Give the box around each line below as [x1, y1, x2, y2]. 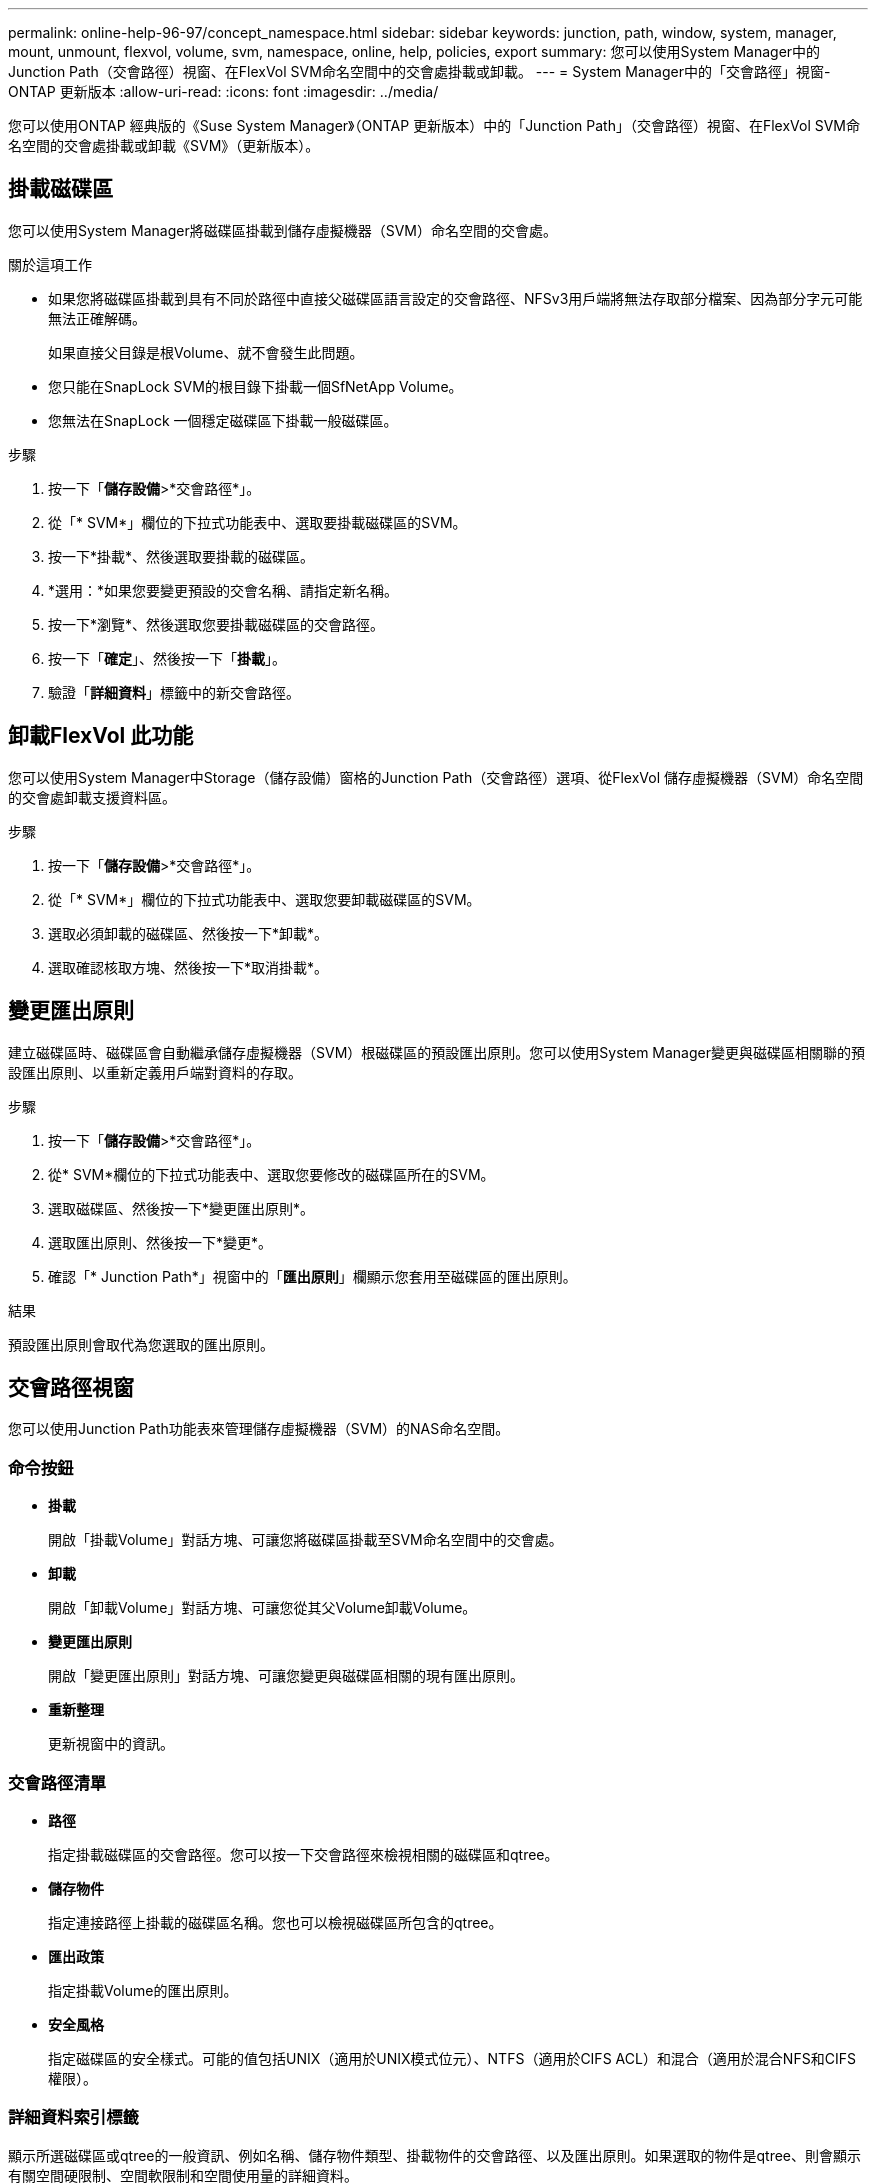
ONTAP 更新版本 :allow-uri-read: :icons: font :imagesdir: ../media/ [8, 83, 439, 100]
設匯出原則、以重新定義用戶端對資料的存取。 [8, 1063, 302, 1081]
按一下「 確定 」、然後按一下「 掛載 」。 [48, 649, 286, 667]
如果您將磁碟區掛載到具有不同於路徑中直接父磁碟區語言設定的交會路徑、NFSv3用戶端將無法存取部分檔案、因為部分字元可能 [48, 289, 863, 307]
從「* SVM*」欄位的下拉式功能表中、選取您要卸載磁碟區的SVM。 [48, 890, 481, 908]
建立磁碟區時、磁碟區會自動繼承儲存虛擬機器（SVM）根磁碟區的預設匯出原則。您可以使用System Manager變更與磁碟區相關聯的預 [8, 1043, 865, 1061]
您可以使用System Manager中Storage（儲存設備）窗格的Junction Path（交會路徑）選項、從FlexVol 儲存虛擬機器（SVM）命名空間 [8, 768, 864, 786]
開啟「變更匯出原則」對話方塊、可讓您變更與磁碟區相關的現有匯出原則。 [48, 1667, 524, 1685]
